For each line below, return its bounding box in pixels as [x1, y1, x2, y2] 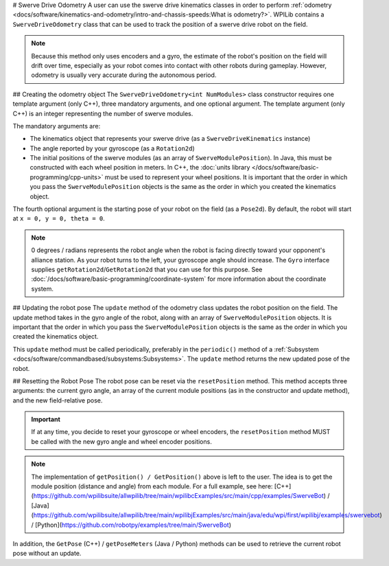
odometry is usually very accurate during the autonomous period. [31, 71, 217, 79]
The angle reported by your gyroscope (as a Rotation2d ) [30, 144, 195, 152]
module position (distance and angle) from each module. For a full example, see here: [31, 482, 273, 490]
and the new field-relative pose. [12, 396, 103, 405]
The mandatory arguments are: [12, 122, 101, 130]
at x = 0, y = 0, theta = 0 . [12, 214, 106, 223]
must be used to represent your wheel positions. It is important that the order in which [104, 172, 348, 181]
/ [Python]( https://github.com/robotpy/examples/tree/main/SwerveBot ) [31, 521, 232, 529]
